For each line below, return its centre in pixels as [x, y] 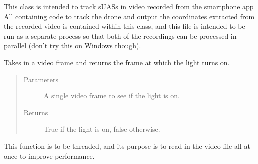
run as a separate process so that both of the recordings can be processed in [120, 36]
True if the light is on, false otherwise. [102, 129]
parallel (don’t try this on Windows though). [73, 45]
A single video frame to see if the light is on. [112, 96]
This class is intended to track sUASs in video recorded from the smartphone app [129, 6]
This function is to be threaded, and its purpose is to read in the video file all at [127, 145]
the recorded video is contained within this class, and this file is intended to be [125, 26]
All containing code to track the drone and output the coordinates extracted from [129, 16]
